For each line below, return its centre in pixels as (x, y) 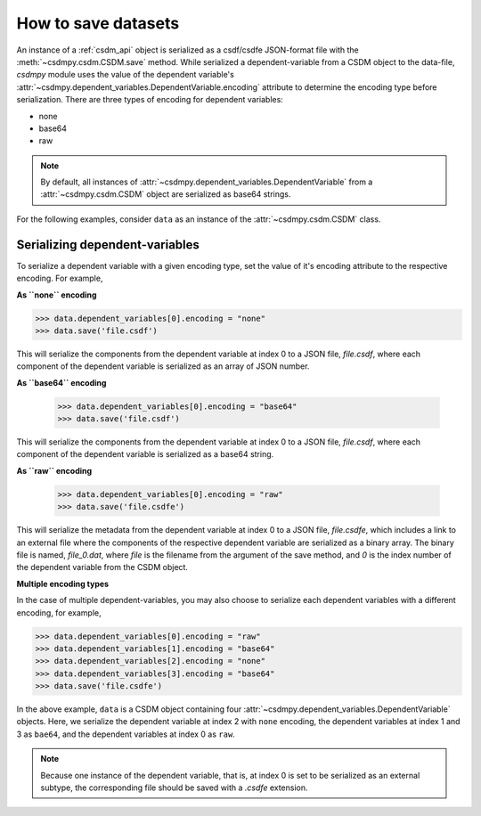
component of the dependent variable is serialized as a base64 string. (145, 454)
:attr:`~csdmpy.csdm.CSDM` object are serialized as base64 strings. (166, 194)
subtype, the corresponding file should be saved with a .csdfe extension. (174, 787)
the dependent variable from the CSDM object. (102, 567)
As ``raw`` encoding (54, 470)
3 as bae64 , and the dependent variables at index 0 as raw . (126, 734)
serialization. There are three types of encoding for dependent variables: (150, 100)
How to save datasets (98, 23)
